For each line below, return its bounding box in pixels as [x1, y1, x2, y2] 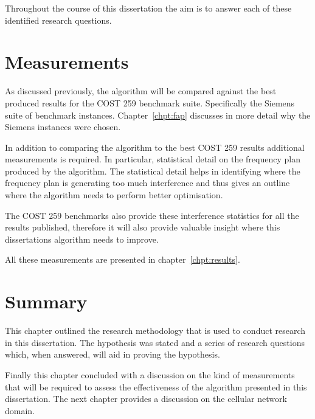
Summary [5, 289, 88, 314]
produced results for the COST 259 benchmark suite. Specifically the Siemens [5, 96, 295, 109]
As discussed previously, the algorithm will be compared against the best [5, 85, 277, 97]
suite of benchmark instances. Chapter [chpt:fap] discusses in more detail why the [5, 108, 311, 121]
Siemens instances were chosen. [5, 120, 121, 133]
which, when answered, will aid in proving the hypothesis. [5, 348, 220, 361]
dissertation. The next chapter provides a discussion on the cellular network [5, 392, 287, 405]
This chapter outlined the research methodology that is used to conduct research [5, 324, 306, 337]
